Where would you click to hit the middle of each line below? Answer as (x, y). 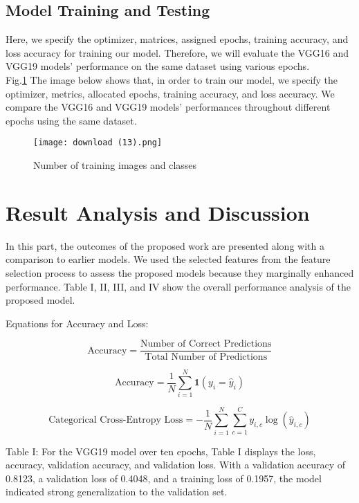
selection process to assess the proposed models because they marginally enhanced (180, 272)
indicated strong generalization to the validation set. (117, 492)
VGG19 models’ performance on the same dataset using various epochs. (158, 66)
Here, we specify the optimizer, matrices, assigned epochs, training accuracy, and (177, 39)
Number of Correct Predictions (206, 344)
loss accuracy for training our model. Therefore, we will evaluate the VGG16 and (177, 52)
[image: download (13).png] (98, 143)
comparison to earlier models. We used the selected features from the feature (168, 259)
